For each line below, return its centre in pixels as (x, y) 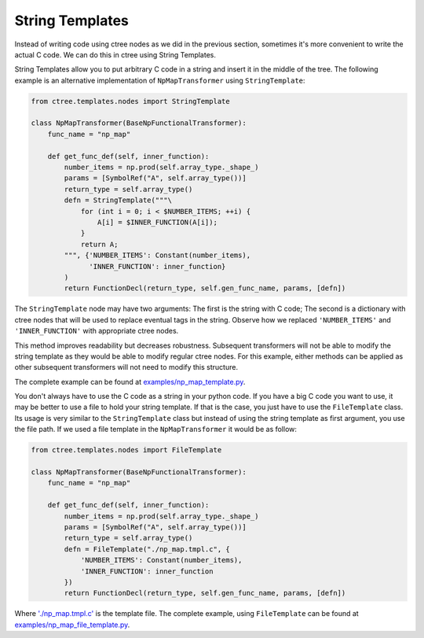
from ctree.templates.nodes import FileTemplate (126, 450)
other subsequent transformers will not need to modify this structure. (126, 367)
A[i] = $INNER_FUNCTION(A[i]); (157, 222)
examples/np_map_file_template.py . (72, 625)
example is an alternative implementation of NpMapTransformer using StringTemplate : (160, 80)
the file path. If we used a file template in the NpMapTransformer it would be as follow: (156, 430)
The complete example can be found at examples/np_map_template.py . (130, 382)
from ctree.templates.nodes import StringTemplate (131, 101)
